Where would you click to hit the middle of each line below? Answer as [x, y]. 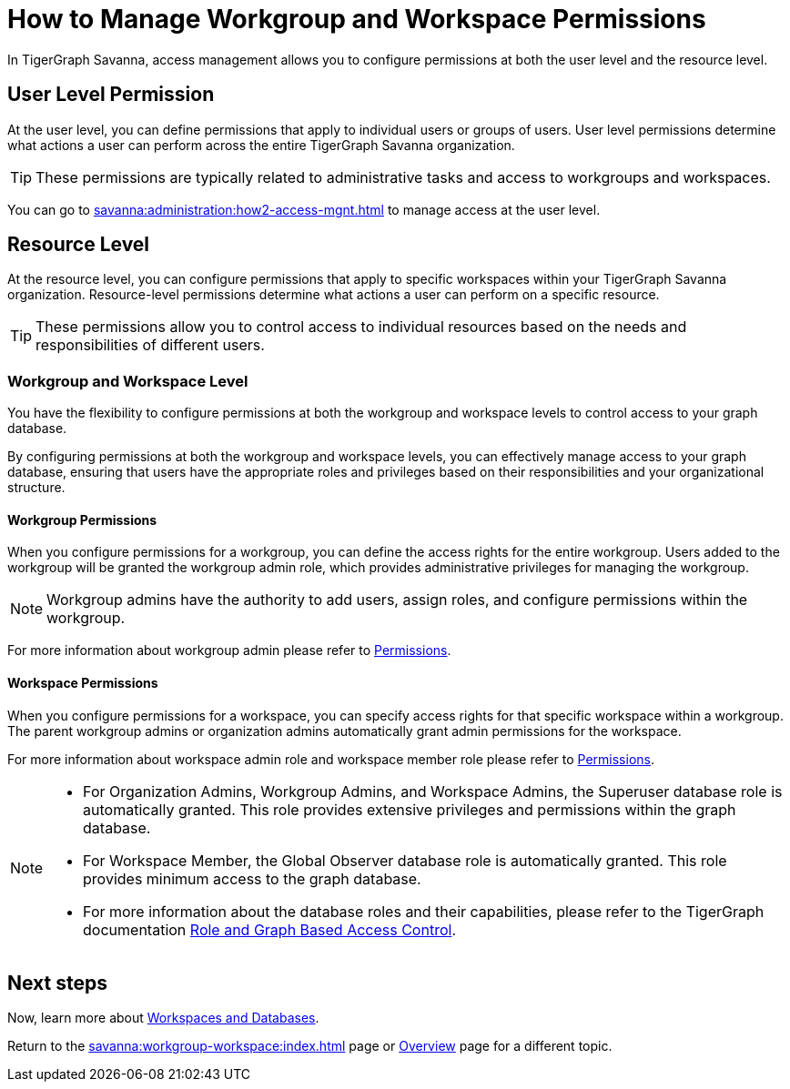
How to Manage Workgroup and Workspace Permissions [357, 19]
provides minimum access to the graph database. [252, 878]
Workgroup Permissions [82, 519]
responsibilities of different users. [150, 345]
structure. [36, 488]
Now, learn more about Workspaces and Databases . [163, 1018]
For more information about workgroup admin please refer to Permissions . [229, 650]
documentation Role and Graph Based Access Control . [269, 929]
